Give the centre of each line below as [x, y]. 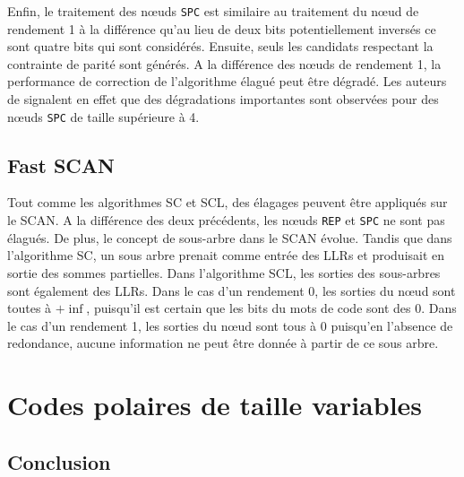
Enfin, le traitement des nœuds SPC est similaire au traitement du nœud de [213, 11]
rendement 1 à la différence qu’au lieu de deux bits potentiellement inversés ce [222, 28]
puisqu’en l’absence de [392, 325]
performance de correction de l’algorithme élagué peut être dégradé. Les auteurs [227, 81]
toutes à [30, 308]
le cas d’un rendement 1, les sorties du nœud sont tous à [162, 325]
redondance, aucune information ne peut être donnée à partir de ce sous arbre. [223, 343]
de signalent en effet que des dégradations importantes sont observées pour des [223, 99]
